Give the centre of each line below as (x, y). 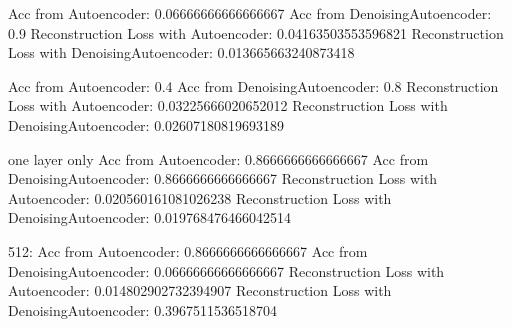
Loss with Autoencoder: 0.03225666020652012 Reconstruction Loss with (228, 105)
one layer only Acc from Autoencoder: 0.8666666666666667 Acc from (218, 158)
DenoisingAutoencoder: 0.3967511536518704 (143, 309)
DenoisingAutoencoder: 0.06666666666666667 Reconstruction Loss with (226, 270)
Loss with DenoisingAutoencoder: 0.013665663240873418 (181, 52)
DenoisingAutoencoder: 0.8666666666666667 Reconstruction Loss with (223, 178)
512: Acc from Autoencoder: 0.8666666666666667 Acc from (188, 250)
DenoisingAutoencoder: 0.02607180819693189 (146, 124)
